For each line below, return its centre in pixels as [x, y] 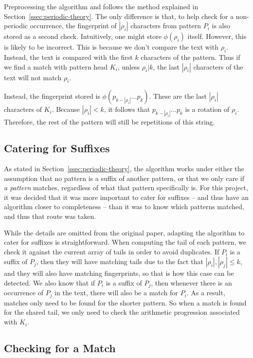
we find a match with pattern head [56, 66]
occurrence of [24, 293]
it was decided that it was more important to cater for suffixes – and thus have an [126, 197]
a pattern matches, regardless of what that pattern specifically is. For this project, [126, 188]
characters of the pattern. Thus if [190, 57]
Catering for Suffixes [57, 148]
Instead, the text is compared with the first [68, 57]
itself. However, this [217, 36]
